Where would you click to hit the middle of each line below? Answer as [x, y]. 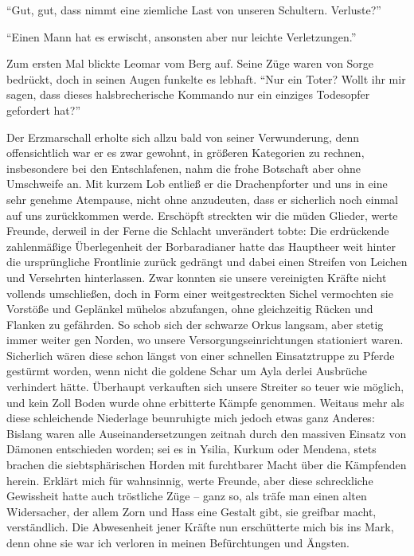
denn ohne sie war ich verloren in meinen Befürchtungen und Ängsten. [178, 542]
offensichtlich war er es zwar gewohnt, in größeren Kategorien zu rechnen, [186, 153]
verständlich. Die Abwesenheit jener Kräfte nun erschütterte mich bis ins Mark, [200, 527]
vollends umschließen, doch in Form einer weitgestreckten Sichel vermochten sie [200, 293]
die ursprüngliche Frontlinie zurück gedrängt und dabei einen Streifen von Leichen [207, 262]
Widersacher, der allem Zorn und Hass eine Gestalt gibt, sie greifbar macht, [191, 511]
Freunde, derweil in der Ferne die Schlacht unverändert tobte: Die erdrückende [198, 231]
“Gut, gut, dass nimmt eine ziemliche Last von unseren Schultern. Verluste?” [194, 10]
